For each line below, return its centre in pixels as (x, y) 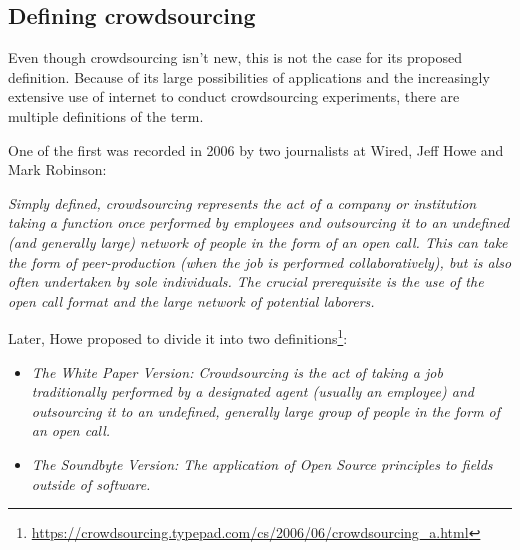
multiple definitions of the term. (106, 115)
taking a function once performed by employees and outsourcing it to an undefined (259, 222)
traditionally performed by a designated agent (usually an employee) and (252, 391)
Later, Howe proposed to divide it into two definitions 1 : (178, 336)
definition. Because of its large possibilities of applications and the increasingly (249, 76)
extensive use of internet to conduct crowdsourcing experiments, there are (234, 96)
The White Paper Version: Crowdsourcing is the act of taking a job (237, 371)
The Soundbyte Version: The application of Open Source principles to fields (262, 463)
